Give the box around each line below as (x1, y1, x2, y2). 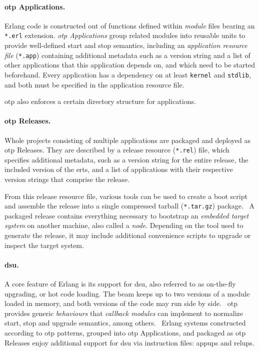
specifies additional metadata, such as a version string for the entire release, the (4, 154, 248, 164)
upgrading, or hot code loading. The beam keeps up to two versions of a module (4, 288, 250, 298)
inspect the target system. (4, 239, 84, 250)
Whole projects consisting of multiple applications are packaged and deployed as (4, 134, 251, 145)
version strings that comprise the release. (4, 173, 130, 184)
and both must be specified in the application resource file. (4, 79, 184, 89)
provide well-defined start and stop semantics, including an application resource (4, 40, 247, 50)
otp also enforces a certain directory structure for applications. (4, 96, 196, 106)
